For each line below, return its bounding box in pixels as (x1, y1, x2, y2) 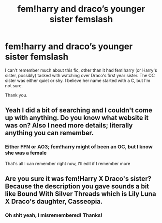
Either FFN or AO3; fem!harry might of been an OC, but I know (5, 143, 153, 150)
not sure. (5, 82, 23, 88)
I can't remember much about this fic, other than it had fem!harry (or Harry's (5, 67, 157, 73)
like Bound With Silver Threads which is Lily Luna (5, 190, 156, 198)
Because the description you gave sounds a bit (5, 182, 149, 191)
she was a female (5, 149, 47, 156)
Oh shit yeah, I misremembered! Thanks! (5, 212, 103, 219)
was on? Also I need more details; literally (5, 121, 133, 129)
